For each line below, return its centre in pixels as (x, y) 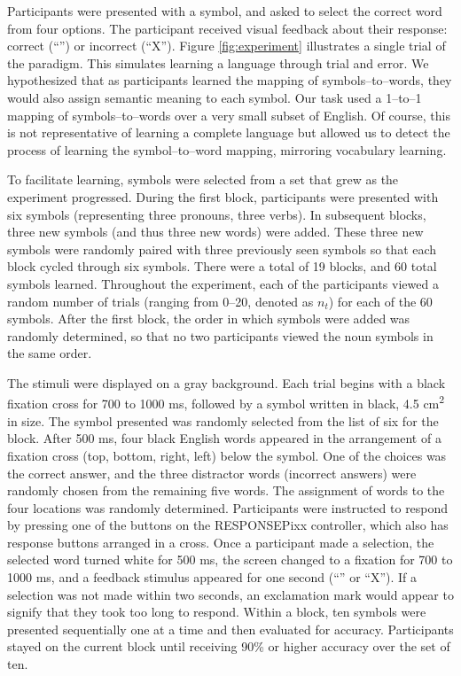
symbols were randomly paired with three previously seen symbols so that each (222, 249)
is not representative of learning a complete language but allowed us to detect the (229, 132)
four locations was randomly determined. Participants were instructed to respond (228, 507)
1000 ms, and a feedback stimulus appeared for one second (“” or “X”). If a (212, 577)
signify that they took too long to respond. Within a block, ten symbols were (217, 612)
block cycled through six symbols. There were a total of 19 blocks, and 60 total (222, 266)
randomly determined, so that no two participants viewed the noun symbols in (220, 335)
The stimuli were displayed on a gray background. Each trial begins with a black (227, 382)
